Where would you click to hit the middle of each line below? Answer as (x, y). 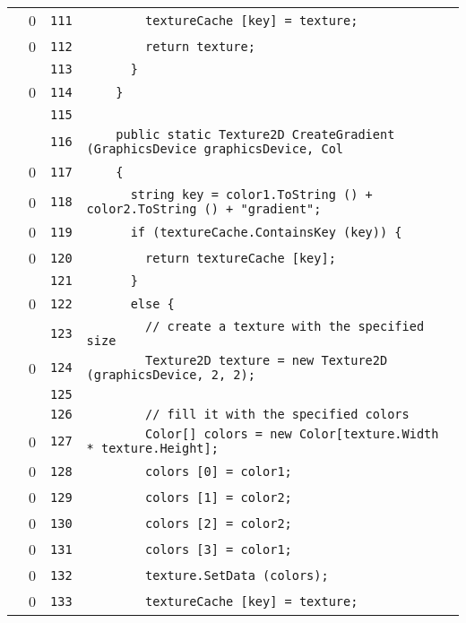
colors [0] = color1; (219, 471)
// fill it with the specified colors (277, 414)
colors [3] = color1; (219, 549)
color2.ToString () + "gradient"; (204, 209)
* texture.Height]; (152, 448)
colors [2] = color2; (219, 523)
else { (152, 303)
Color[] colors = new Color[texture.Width (292, 434)
